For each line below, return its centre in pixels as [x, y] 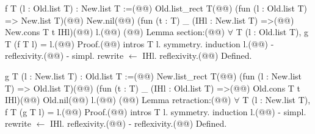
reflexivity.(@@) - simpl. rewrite [64, 55]
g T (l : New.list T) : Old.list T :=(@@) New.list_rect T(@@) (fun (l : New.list [154, 75]
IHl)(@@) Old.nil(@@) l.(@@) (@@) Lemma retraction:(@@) [118, 100]
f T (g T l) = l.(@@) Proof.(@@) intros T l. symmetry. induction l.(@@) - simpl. [156, 111]
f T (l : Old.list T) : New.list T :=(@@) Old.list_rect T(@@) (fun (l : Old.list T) [156, 8]
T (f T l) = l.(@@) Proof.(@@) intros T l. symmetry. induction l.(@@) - [139, 43]
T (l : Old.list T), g [272, 32]
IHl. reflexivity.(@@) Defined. [197, 55]
